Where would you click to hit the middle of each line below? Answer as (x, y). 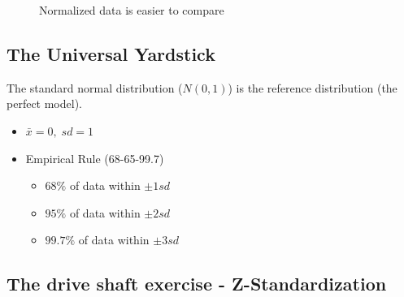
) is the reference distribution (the (313, 87)
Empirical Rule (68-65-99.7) (95, 158)
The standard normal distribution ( (95, 87)
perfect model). (44, 103)
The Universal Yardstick (111, 53)
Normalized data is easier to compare (132, 10)
